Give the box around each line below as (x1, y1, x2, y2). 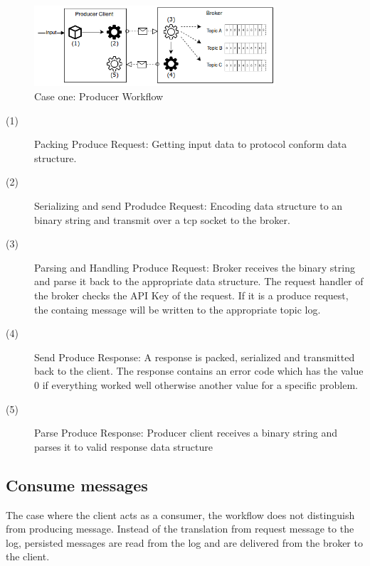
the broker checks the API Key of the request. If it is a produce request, (34, 288, 349, 302)
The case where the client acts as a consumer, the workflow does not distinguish (6, 507, 355, 522)
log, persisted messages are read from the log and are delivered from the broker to (6, 535, 363, 550)
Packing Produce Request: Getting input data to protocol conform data (34, 137, 347, 151)
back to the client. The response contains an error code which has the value (34, 363, 364, 378)
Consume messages (6, 474, 148, 496)
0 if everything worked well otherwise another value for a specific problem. (34, 377, 358, 392)
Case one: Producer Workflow (34, 89, 164, 104)
